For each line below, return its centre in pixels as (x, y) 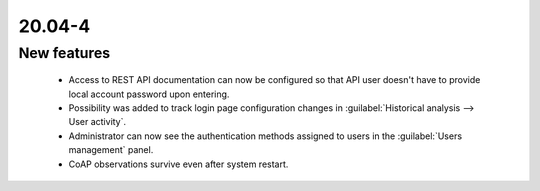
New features (64, 53)
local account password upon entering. (149, 94)
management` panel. (111, 150)
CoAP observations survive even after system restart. (178, 164)
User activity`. (97, 122)
